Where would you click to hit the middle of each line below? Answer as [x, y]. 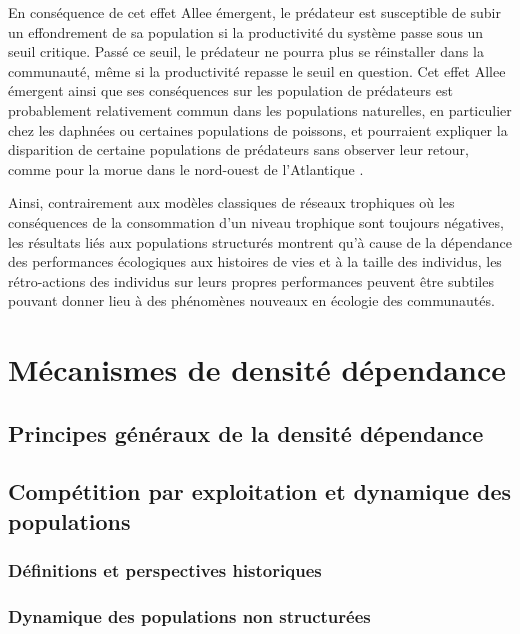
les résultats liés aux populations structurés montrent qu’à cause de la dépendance [260, 241]
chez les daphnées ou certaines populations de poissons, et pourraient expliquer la [258, 129]
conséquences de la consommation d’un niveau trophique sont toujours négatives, [256, 221]
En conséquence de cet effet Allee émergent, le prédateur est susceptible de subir [254, 12]
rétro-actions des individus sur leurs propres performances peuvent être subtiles [251, 280]
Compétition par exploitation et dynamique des [260, 491]
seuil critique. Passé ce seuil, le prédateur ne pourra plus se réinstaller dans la [246, 51]
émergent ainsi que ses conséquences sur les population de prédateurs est [230, 90]
